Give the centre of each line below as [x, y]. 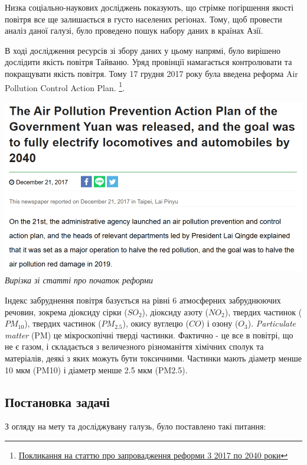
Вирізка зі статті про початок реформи [79, 280]
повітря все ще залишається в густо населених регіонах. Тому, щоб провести [143, 19]
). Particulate [272, 323]
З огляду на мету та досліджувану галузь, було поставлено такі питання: [135, 426]
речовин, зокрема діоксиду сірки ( [66, 311]
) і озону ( [220, 323]
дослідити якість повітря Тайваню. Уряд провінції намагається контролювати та [148, 62]
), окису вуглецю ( [156, 323]
